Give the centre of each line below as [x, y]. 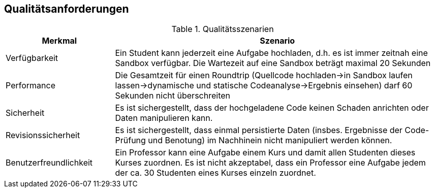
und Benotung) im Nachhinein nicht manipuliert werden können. [270, 140]
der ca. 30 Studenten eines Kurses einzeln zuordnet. [215, 173]
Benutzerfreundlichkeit [49, 163]
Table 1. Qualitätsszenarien [223, 29]
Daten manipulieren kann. [164, 118]
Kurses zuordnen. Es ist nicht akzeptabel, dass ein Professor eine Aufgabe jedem [270, 163]
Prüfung [130, 140]
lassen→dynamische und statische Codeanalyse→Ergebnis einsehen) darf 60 [264, 86]
